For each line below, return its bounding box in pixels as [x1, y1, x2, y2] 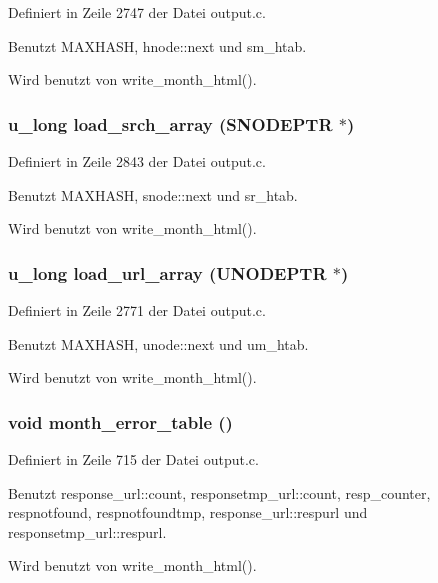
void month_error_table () [8, 409, 233, 434]
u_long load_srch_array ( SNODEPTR [8, 111, 333, 136]
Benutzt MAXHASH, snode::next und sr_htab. [8, 184, 298, 205]
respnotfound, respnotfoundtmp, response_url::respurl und [8, 502, 368, 523]
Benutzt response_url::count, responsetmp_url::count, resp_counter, [8, 482, 431, 503]
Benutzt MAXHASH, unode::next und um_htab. [8, 333, 309, 354]
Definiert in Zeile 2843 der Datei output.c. [8, 151, 266, 171]
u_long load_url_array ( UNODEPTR [8, 260, 327, 285]
